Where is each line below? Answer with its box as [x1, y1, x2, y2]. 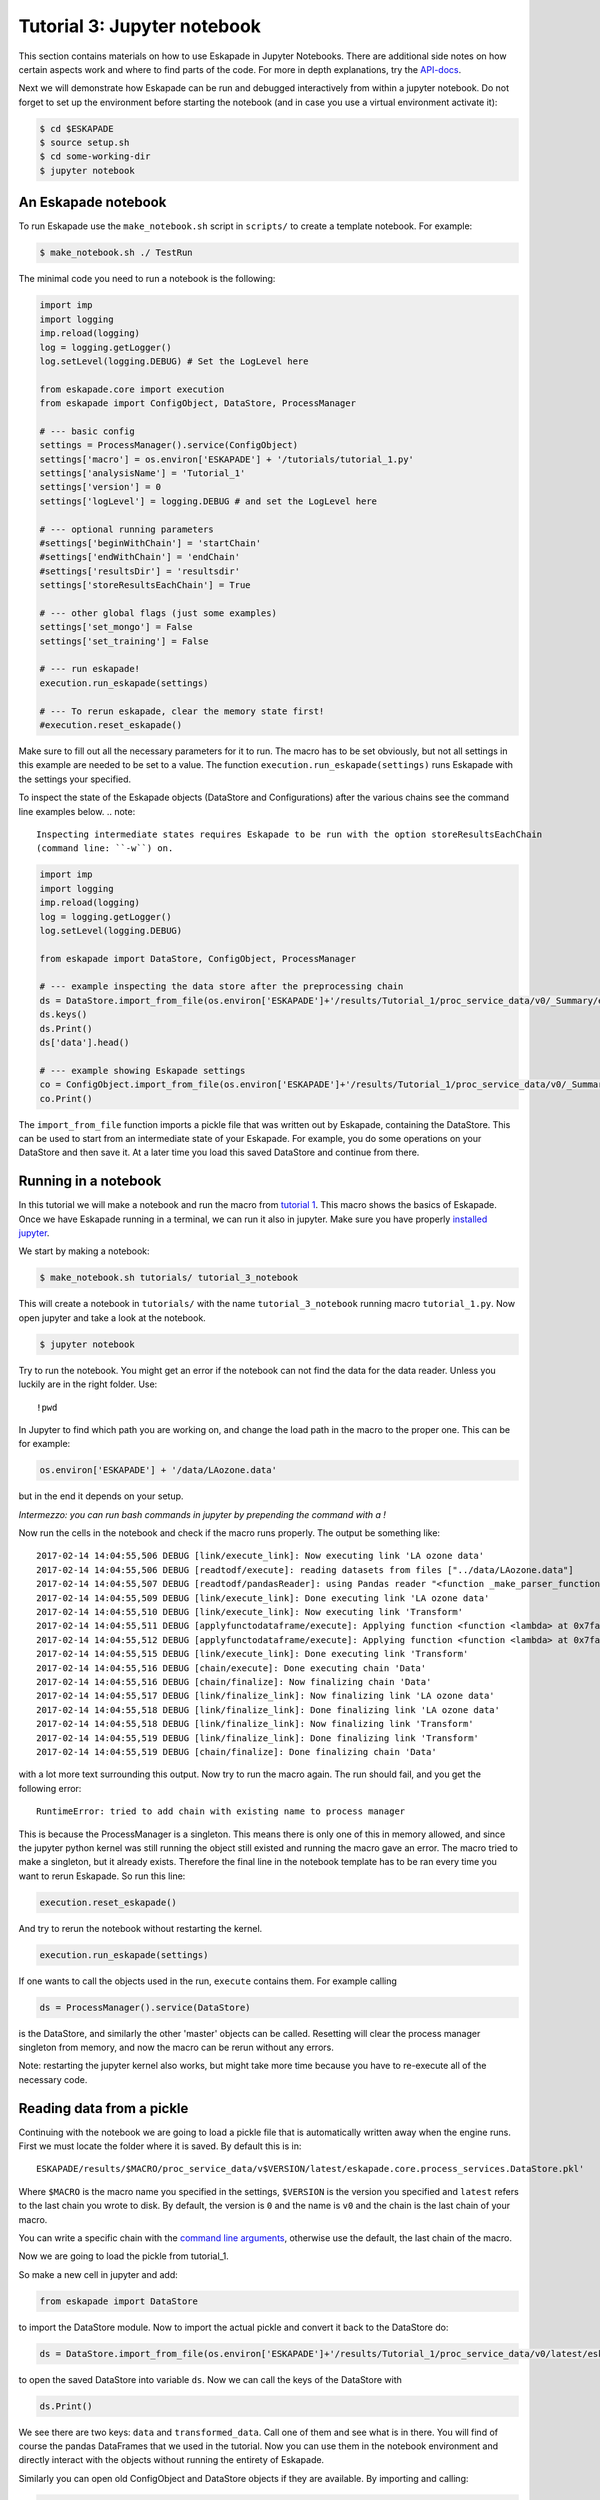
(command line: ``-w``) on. [36, 843, 174, 854]
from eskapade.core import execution [39, 383, 225, 395]
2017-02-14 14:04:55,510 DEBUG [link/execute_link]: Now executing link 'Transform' [36, 1606, 464, 1618]
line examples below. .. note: [18, 805, 136, 817]
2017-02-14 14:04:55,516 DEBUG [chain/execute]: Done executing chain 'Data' [36, 1662, 427, 1674]
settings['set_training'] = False [39, 635, 209, 647]
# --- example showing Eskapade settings [39, 1065, 246, 1076]
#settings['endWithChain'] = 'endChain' [39, 551, 240, 563]
